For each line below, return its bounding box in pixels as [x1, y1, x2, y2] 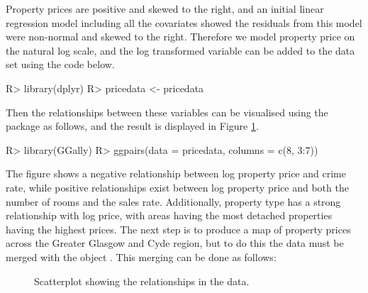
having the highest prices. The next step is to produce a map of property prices [6, 221, 351, 236]
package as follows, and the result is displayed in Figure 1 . [6, 118, 259, 133]
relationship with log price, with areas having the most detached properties [6, 208, 333, 223]
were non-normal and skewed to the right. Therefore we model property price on [6, 29, 355, 44]
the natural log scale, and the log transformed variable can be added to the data [6, 43, 355, 57]
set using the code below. [6, 57, 115, 72]
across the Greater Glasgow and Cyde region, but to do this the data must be [6, 236, 344, 250]
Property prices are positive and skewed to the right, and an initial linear [6, 1, 324, 16]
